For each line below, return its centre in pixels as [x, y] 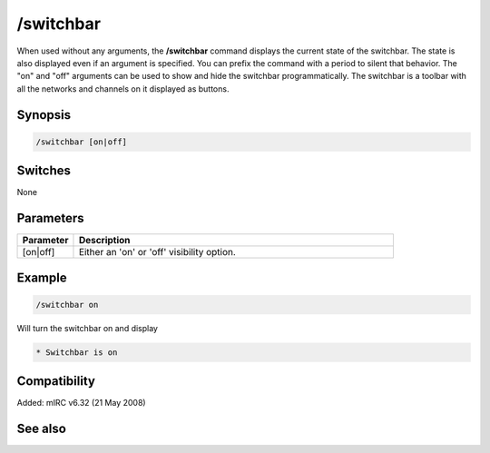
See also [42, 429]
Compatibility [56, 381]
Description [104, 241]
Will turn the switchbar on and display [88, 328]
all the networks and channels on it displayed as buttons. [123, 89]
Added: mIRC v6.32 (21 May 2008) [81, 403]
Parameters [50, 218]
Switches [44, 171]
